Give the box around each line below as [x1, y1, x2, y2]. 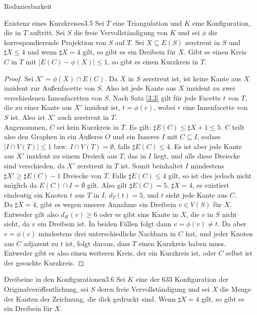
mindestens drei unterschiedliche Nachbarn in [38, 228, 176, 239]
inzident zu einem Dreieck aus [26, 151, 117, 161]
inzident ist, [84, 102, 120, 112]
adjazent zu [23, 238, 58, 248]
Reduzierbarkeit [4, 1, 52, 11]
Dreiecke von [63, 170, 102, 180]
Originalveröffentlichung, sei [4, 284, 89, 294]
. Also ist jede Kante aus [101, 83, 176, 93]
